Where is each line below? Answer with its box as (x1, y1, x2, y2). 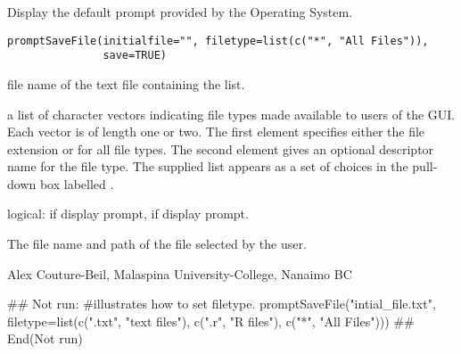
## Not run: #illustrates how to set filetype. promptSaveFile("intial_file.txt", (7, 294, 436, 313)
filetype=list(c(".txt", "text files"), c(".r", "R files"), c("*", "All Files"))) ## (7, 311, 415, 330)
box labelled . (39, 174, 114, 193)
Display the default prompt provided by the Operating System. (7, 3, 353, 21)
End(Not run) (7, 329, 83, 348)
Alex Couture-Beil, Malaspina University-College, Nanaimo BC (7, 264, 352, 283)
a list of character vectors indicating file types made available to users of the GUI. (7, 104, 456, 123)
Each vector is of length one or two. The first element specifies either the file (7, 122, 425, 141)
